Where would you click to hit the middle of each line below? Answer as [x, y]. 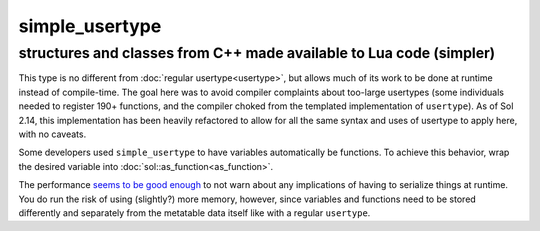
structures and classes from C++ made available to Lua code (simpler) [257, 53]
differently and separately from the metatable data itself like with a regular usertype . [194, 212]
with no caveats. [52, 134]
